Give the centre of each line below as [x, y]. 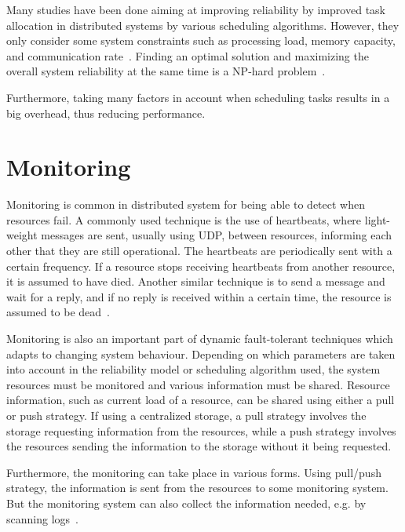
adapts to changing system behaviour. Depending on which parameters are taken [201, 353]
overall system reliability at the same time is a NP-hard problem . [166, 71]
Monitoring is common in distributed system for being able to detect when [186, 204]
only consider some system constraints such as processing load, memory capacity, [201, 40]
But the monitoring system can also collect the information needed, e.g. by [186, 503]
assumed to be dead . [58, 312]
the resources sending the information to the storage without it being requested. [199, 446]
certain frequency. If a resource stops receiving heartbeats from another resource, [201, 266]
